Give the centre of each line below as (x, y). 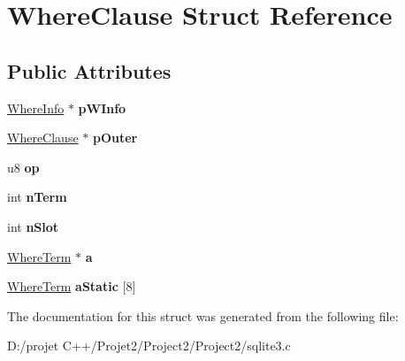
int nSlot (33, 226)
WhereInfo (36, 108)
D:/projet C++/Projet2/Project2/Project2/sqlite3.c (149, 346)
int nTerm (37, 197)
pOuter (115, 138)
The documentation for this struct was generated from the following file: (203, 315)
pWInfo (102, 108)
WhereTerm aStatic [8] (72, 286)
